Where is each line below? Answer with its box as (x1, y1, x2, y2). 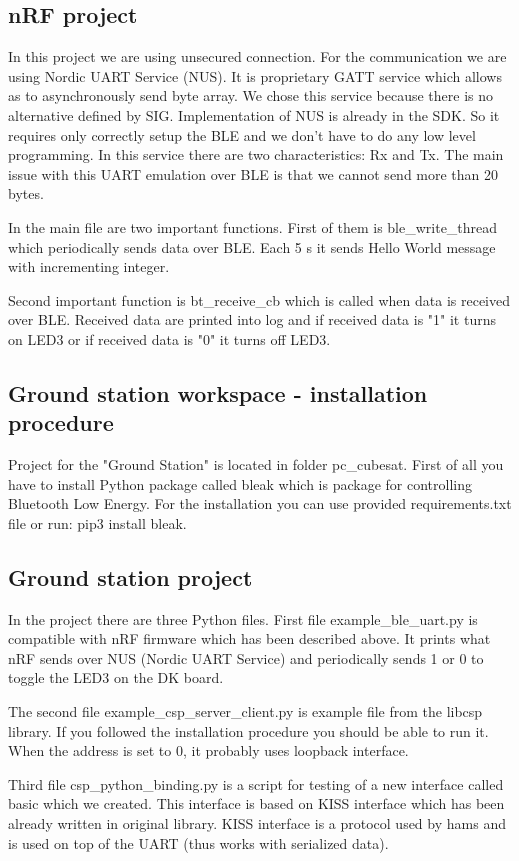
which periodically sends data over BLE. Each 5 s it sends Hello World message (8, 236, 496, 257)
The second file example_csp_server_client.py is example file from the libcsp (8, 701, 483, 722)
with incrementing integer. (8, 256, 170, 277)
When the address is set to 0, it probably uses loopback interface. (8, 740, 409, 761)
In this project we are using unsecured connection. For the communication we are (8, 46, 507, 67)
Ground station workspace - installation (8, 377, 428, 408)
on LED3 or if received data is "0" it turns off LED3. (8, 328, 331, 349)
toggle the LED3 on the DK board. (8, 667, 224, 688)
